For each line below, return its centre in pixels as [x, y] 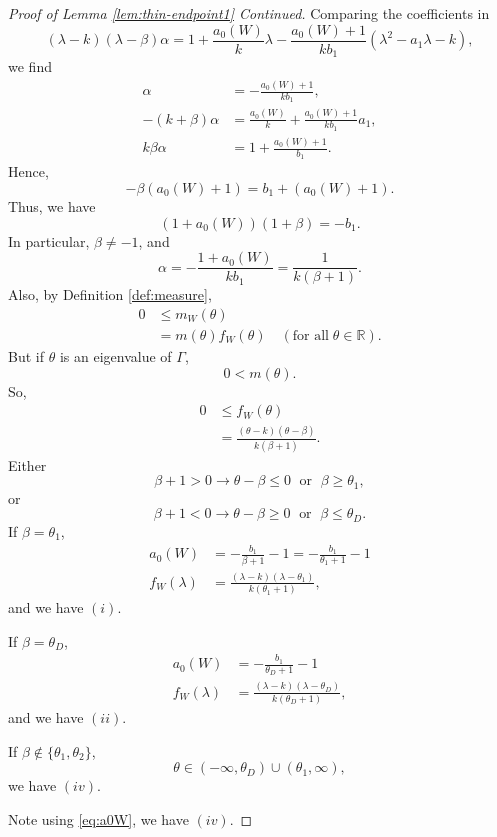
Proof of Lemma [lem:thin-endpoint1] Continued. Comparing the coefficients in [249, 13]
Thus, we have [52, 206]
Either [27, 464]
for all [310, 335]
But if [26, 355]
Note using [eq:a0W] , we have [98, 818]
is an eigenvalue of [115, 355]
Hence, [28, 171]
